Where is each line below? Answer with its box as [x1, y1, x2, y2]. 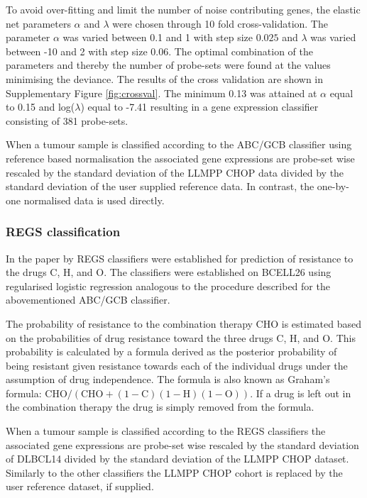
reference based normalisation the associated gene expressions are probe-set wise [6, 150, 355, 165]
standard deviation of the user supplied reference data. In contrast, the [6, 179, 314, 194]
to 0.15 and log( [6, 99, 75, 114]
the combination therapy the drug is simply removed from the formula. [6, 399, 314, 414]
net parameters [6, 16, 71, 31]
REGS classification [6, 223, 121, 240]
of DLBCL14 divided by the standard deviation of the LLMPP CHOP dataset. [6, 451, 349, 466]
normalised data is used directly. [23, 192, 165, 207]
